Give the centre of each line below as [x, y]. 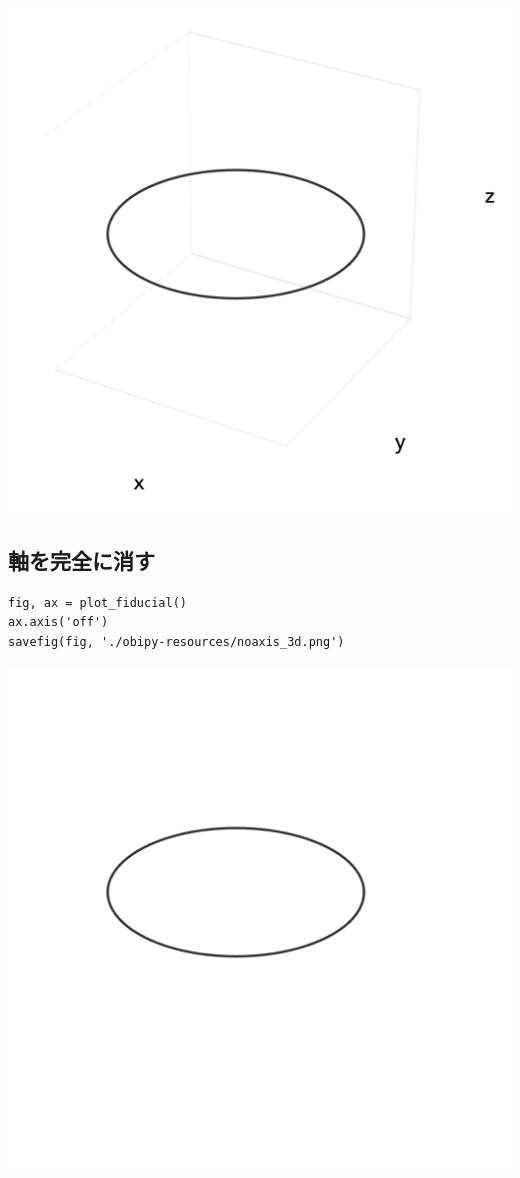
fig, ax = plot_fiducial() [97, 602]
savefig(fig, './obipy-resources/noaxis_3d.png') [176, 641]
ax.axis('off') [58, 622]
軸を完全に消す [81, 559]
